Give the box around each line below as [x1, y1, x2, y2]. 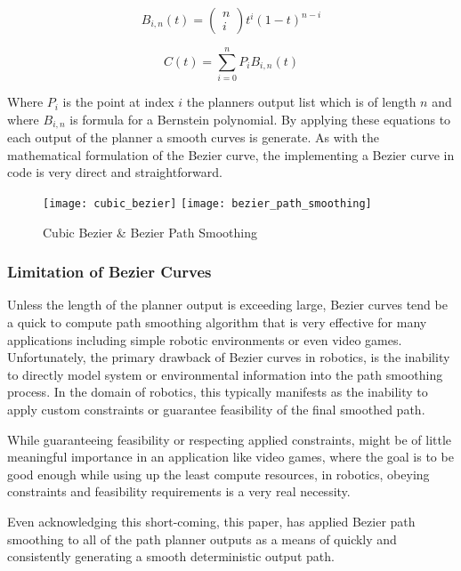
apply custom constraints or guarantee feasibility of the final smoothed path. [7, 399, 425, 418]
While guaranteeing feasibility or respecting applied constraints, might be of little [7, 430, 452, 448]
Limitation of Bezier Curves [7, 261, 212, 283]
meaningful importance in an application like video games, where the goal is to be [7, 447, 454, 466]
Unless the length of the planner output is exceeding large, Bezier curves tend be [7, 295, 448, 314]
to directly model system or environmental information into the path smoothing [7, 365, 443, 383]
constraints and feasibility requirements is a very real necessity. [7, 482, 351, 501]
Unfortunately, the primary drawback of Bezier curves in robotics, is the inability [7, 348, 450, 366]
